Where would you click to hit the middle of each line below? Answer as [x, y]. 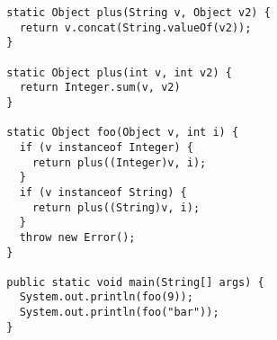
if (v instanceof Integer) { [106, 147]
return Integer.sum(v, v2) [100, 88]
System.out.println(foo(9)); [106, 297]
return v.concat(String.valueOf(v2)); [135, 27]
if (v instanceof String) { [103, 192]
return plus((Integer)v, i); [119, 162]
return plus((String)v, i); [116, 207]
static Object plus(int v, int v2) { [119, 72]
